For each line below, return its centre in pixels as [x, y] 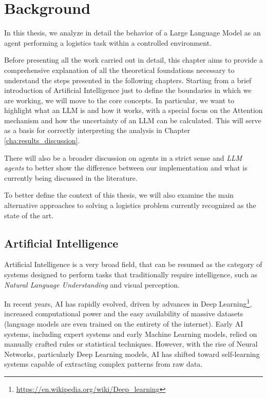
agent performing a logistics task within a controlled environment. [108, 42]
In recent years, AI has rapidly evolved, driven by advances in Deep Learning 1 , [128, 303]
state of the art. [29, 215]
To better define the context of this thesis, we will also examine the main [119, 195]
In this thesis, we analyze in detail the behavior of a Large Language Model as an [132, 33]
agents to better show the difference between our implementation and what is [126, 168]
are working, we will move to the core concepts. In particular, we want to [119, 100]
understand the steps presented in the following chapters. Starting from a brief [128, 80]
